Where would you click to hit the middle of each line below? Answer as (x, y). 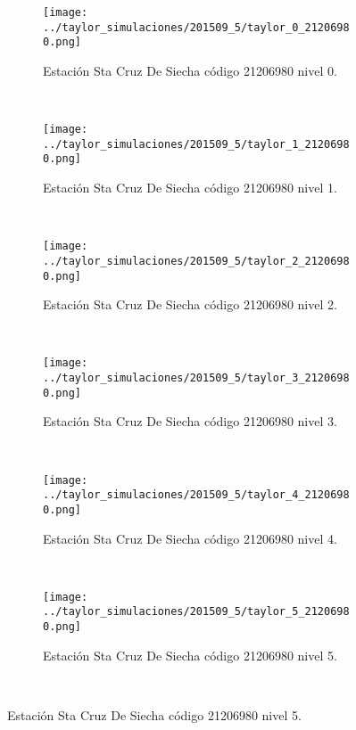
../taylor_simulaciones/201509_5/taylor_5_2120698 (196, 612)
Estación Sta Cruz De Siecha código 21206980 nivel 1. (190, 188)
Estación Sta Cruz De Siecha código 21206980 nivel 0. (190, 70)
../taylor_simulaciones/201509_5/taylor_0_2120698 (196, 27)
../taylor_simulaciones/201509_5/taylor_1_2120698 (196, 144)
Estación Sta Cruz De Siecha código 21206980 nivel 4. (190, 538)
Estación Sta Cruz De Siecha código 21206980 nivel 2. (190, 304)
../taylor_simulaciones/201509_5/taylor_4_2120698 (196, 495)
